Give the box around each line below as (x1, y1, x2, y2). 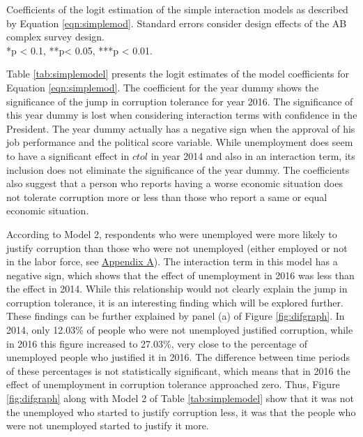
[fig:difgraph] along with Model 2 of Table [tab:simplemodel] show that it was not (6, 391, 354, 406)
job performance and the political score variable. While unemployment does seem (6, 135, 353, 149)
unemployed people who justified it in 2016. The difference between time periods (6, 350, 350, 364)
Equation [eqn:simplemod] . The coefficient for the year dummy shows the (6, 80, 319, 94)
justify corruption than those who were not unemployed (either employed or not (6, 240, 348, 255)
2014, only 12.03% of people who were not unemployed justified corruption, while (6, 323, 353, 337)
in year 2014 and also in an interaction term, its (150, 148, 355, 163)
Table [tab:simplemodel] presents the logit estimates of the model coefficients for (6, 66, 350, 81)
